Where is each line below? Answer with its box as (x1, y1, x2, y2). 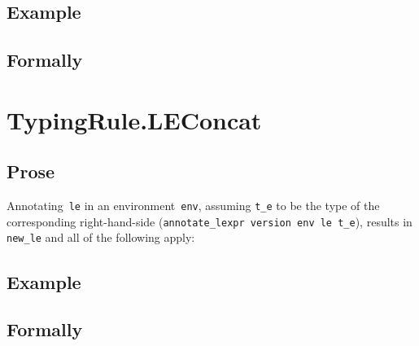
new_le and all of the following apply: (7, 229, 195, 246)
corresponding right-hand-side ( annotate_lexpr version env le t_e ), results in (7, 212, 412, 230)
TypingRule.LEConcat (7, 103, 262, 136)
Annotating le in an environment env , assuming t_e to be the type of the (7, 197, 380, 214)
